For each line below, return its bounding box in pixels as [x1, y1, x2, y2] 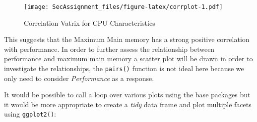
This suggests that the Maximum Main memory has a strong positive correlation [4, 34, 250, 44]
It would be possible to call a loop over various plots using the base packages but [4, 89, 251, 100]
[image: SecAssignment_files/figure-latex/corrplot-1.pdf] [24, 3, 223, 10]
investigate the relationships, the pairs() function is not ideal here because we [4, 63, 244, 74]
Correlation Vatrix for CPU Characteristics [24, 17, 155, 28]
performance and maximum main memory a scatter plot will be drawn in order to [4, 53, 253, 64]
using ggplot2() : [4, 109, 56, 119]
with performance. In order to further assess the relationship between [4, 43, 215, 54]
